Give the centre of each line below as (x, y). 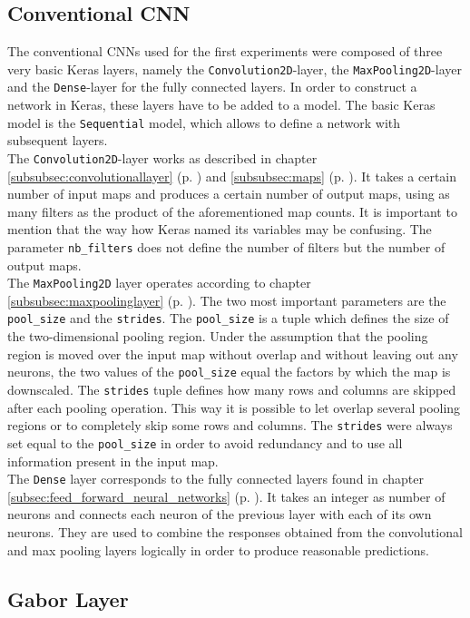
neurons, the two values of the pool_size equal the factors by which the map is (229, 372)
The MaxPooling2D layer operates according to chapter (159, 283)
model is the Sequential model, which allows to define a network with (204, 122)
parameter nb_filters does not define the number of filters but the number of (226, 246)
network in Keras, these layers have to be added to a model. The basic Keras (221, 105)
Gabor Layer (68, 598)
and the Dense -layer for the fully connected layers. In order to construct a (212, 87)
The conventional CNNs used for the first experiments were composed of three (225, 51)
